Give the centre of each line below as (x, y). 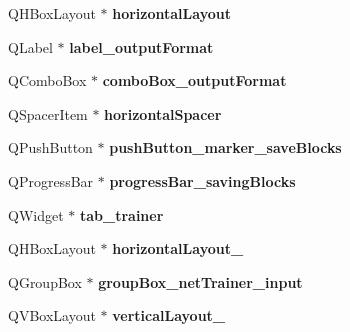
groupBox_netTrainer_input (200, 281)
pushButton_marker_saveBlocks (225, 147)
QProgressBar (51, 180)
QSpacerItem (48, 113)
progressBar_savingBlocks (202, 180)
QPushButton (50, 147)
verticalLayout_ (169, 315)
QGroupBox (45, 281)
